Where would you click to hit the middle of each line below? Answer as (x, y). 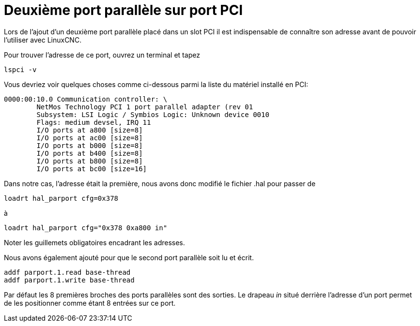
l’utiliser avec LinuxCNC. (43, 40)
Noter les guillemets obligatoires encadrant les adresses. (94, 242)
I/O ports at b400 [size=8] (90, 153)
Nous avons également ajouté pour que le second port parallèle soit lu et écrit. (129, 257)
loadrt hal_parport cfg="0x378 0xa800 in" (86, 228)
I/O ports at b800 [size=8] (90, 161)
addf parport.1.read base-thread (67, 272)
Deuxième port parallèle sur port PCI (124, 10)
